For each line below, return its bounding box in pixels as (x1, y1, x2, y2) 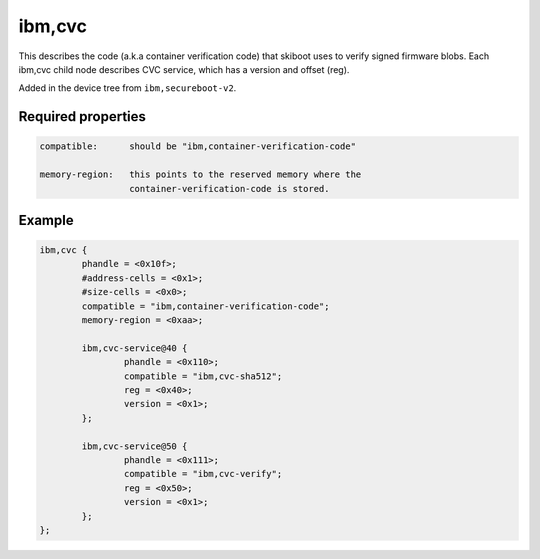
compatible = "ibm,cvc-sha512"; (123, 370, 283, 382)
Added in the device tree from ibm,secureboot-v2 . (18, 82, 237, 94)
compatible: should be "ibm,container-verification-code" (39, 141, 357, 152)
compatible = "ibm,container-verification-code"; (81, 300, 330, 312)
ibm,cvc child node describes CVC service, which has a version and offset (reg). (18, 63, 350, 75)
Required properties (18, 108, 147, 125)
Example (18, 211, 74, 229)
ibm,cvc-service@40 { (81, 342, 188, 354)
